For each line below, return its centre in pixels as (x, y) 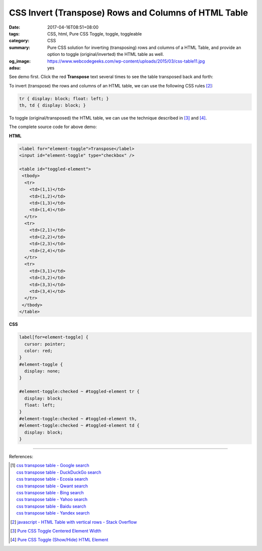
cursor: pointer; (45, 344)
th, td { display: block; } (52, 105)
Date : (15, 27)
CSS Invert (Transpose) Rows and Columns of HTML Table (129, 13)
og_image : (20, 61)
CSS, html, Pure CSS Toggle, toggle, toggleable (95, 33)
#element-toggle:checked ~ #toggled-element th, (78, 418)
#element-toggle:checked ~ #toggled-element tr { (79, 392)
